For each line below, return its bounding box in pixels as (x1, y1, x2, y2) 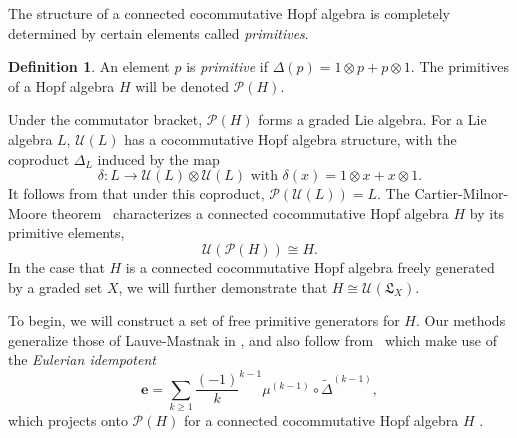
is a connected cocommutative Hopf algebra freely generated (125, 256, 495, 277)
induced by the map (97, 148, 220, 169)
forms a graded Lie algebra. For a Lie (258, 109, 487, 130)
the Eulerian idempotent (8, 349, 156, 370)
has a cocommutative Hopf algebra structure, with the (124, 128, 457, 149)
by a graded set (8, 276, 103, 297)
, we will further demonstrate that (118, 276, 328, 297)
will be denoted (135, 75, 229, 96)
